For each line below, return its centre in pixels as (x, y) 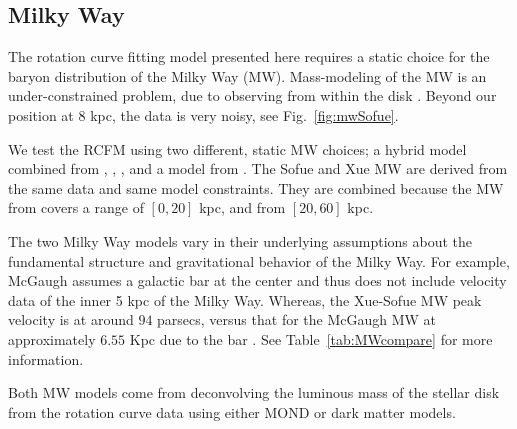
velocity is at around (71, 319)
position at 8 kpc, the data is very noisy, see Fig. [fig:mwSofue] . (203, 114)
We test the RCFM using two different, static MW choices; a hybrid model (237, 148)
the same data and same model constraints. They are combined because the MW (256, 187)
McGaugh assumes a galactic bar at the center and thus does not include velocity (257, 280)
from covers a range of (76, 207)
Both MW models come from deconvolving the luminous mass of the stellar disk (254, 392)
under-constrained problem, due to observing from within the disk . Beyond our (252, 95)
